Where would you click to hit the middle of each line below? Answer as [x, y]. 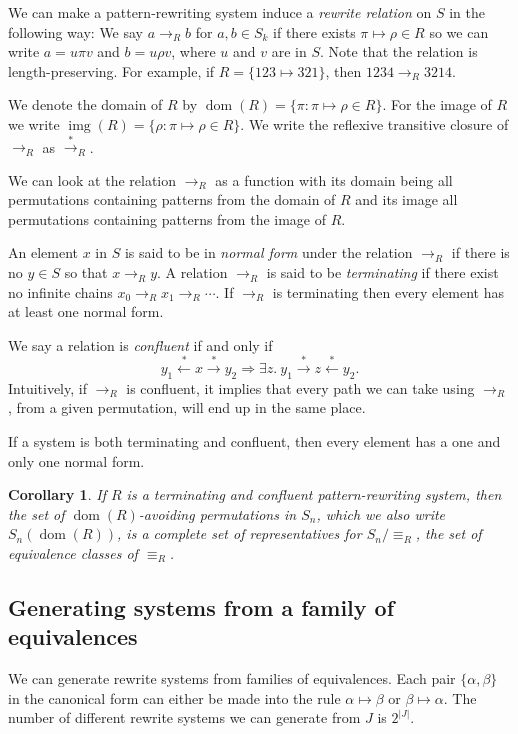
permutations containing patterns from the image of [167, 218]
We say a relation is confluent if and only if [140, 344]
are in [289, 51]
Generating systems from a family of [201, 606]
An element [43, 252]
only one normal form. [76, 460]
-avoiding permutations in [217, 513]
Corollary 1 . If [57, 494]
